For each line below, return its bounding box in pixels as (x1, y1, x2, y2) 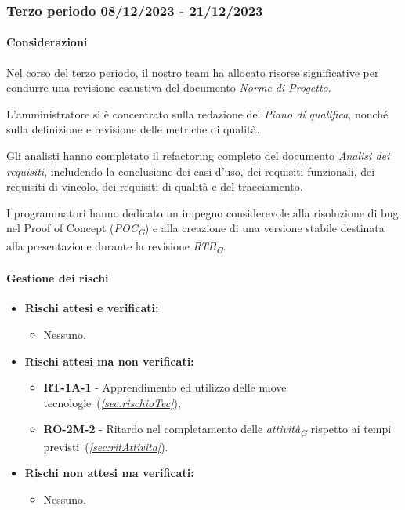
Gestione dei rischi (6, 270, 109, 286)
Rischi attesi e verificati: (24, 300, 159, 316)
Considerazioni (6, 34, 88, 50)
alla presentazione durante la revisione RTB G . (6, 237, 226, 256)
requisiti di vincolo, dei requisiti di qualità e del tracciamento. (6, 178, 303, 195)
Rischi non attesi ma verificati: (24, 464, 194, 481)
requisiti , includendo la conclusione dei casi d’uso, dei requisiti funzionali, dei (6, 162, 375, 179)
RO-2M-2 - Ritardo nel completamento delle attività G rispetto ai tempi (43, 421, 392, 439)
